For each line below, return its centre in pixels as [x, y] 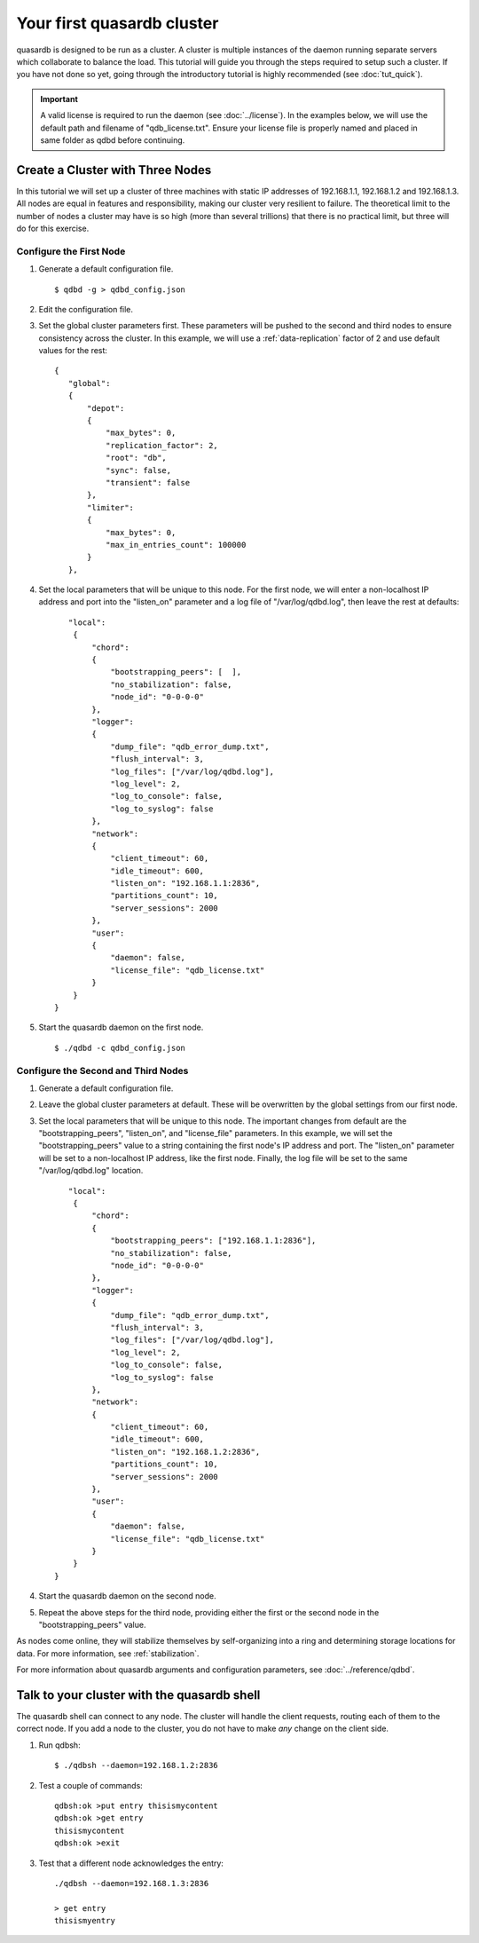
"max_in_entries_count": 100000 [176, 545]
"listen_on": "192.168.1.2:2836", [185, 1452]
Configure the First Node [71, 251]
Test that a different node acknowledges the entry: [131, 1863]
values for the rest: [73, 351]
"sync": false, [138, 470]
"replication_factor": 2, [162, 445]
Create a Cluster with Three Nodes [114, 170]
